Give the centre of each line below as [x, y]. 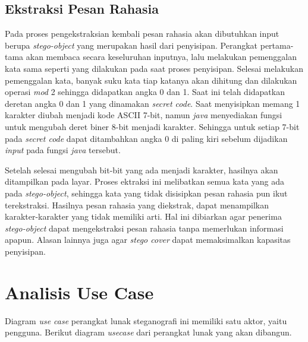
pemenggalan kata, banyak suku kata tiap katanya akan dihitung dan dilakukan [151, 80]
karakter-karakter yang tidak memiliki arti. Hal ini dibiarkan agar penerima [143, 216]
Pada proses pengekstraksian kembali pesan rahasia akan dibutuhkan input [142, 34]
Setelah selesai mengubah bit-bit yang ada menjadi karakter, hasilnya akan [142, 170]
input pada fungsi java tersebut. [63, 150]
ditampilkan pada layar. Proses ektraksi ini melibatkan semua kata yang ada [145, 181]
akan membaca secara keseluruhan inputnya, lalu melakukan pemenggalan [161, 57]
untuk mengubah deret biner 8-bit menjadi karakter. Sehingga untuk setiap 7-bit [152, 126]
